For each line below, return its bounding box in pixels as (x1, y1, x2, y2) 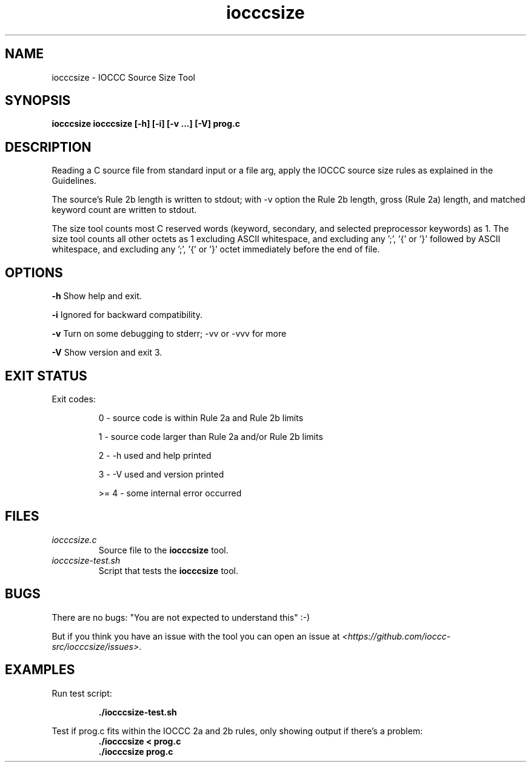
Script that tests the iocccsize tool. (98, 565, 239, 576)
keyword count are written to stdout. (52, 204, 197, 215)
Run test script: (52, 688, 112, 698)
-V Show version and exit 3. (52, 347, 162, 358)
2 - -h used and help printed (98, 450, 212, 461)
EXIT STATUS (5, 368, 87, 383)
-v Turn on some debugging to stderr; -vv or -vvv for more (52, 328, 287, 339)
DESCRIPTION (5, 139, 92, 155)
